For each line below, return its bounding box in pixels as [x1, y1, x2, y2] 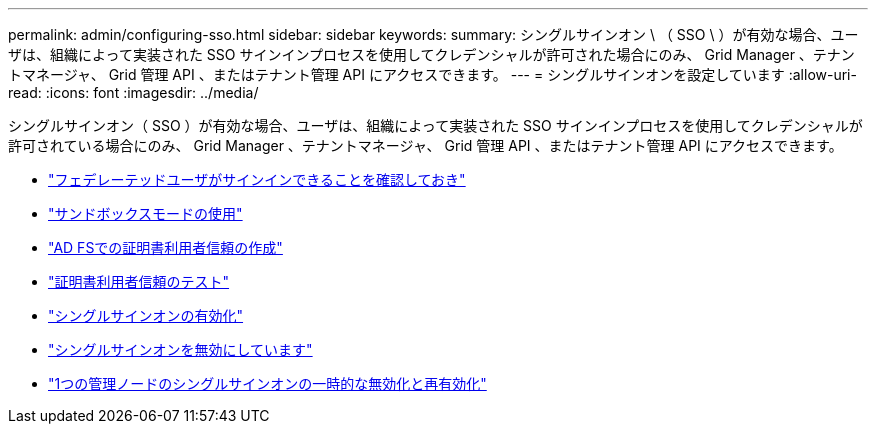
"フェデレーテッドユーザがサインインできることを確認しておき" [48, 171, 466, 188]
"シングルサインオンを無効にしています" [48, 341, 313, 358]
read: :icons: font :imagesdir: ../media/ [8, 84, 259, 101]
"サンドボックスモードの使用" [48, 205, 243, 222]
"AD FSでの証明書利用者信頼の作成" [48, 239, 283, 256]
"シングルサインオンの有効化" [48, 307, 244, 324]
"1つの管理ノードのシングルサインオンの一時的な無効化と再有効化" [48, 375, 487, 392]
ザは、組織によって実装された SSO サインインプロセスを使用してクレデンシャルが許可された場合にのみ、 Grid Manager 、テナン [8, 46, 855, 63]
